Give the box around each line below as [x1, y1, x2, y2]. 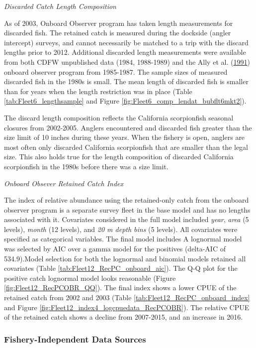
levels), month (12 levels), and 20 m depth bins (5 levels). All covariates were [4, 224, 238, 234]
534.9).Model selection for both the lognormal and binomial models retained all [4, 253, 246, 263]
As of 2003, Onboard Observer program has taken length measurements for [4, 17, 233, 28]
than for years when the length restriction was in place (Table [4, 86, 192, 96]
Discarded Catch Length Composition [4, 1, 116, 11]
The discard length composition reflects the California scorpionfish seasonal [4, 112, 234, 122]
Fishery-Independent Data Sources [4, 333, 146, 345]
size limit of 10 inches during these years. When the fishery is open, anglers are [4, 132, 245, 142]
